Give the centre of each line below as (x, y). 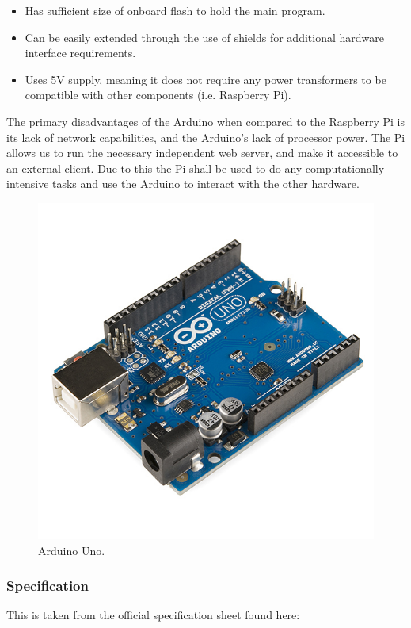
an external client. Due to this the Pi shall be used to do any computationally (196, 168)
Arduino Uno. (72, 550)
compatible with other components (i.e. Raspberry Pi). (158, 95)
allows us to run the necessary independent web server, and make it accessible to (202, 153)
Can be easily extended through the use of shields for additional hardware (204, 37)
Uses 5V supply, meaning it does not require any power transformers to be (205, 79)
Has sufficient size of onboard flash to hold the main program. (175, 10)
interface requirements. (80, 53)
